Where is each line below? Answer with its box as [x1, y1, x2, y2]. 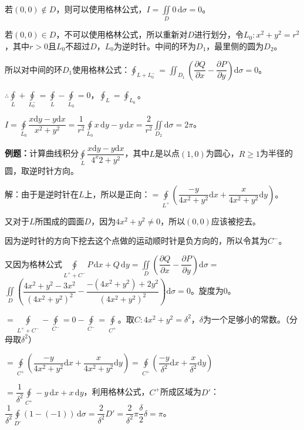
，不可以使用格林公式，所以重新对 [56, 28, 188, 41]
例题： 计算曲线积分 [5, 147, 79, 159]
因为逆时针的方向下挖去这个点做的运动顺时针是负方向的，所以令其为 [5, 234, 268, 247]
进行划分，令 [194, 28, 244, 41]
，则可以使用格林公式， [56, 3, 147, 15]
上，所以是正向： [84, 187, 150, 200]
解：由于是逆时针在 [5, 187, 79, 200]
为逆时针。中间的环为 [114, 39, 197, 52]
